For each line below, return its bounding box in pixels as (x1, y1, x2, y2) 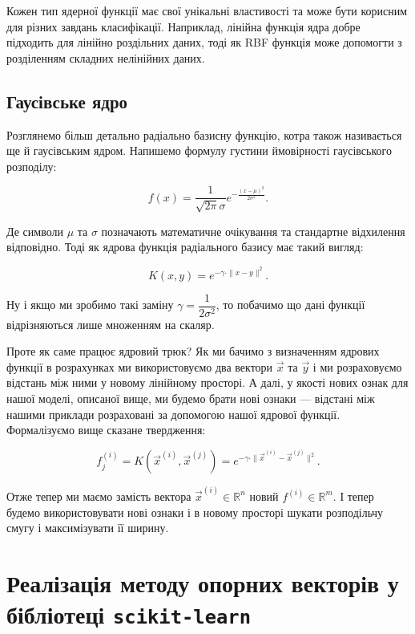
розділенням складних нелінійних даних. (6, 49, 205, 66)
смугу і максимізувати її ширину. (6, 519, 169, 536)
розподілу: (6, 157, 57, 174)
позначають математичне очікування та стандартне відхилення (101, 222, 405, 239)
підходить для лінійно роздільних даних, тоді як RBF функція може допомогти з (6, 34, 402, 51)
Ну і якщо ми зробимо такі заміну (6, 296, 174, 313)
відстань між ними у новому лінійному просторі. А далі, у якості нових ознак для (6, 374, 409, 391)
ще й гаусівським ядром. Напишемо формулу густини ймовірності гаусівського (6, 142, 392, 159)
